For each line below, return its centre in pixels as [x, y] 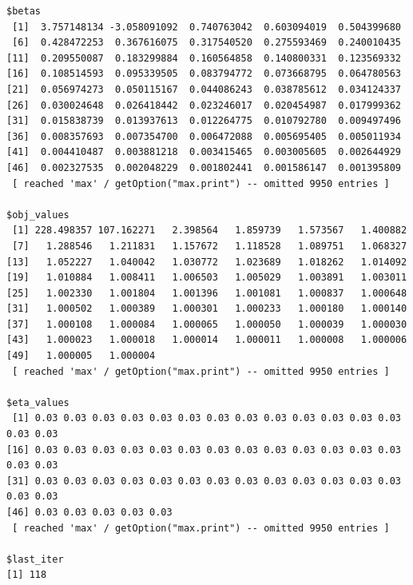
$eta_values [38, 402]
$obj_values [38, 215]
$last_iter [35, 559]
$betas [24, 11]
